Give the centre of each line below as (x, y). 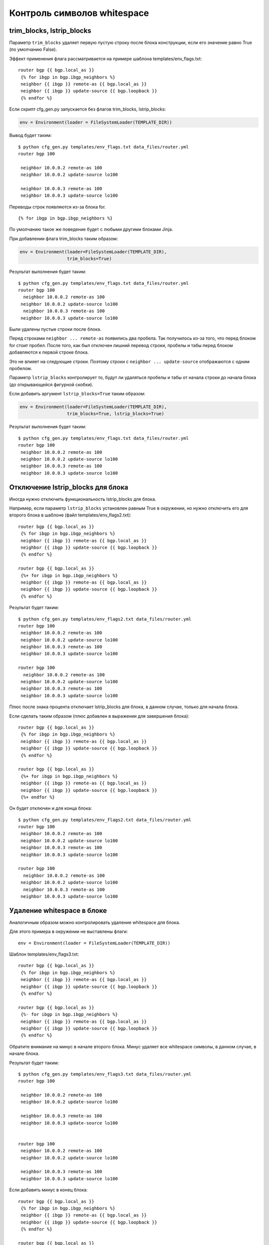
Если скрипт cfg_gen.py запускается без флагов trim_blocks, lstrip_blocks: (88, 109)
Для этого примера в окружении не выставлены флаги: (68, 932)
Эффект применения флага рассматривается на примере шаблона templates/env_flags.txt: (106, 59)
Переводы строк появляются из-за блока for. (58, 207)
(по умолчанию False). (33, 49)
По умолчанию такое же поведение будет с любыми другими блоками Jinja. (91, 230)
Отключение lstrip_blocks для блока (69, 487)
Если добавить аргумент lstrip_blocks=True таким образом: (77, 394)
